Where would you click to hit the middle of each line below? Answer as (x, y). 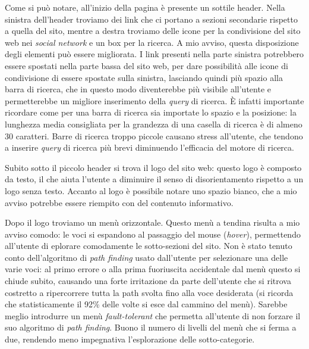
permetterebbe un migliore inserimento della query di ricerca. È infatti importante (154, 100)
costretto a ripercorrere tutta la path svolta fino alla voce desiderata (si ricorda (149, 292)
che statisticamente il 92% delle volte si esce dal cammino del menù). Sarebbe (146, 304)
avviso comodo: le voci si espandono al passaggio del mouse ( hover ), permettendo (153, 234)
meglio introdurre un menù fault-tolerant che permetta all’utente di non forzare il (153, 315)
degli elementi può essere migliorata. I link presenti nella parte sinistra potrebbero (154, 54)
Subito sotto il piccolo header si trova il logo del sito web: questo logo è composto (153, 167)
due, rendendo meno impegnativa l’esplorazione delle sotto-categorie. (130, 339)
